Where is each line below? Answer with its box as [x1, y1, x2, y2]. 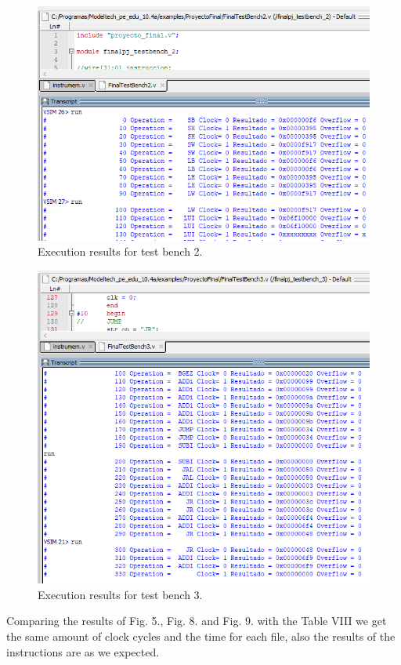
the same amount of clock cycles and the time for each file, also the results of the [6, 627, 396, 644]
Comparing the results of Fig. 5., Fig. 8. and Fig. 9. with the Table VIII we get [6, 612, 387, 629]
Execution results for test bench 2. [38, 243, 203, 260]
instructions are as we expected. [6, 643, 160, 660]
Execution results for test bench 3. [38, 586, 203, 602]
